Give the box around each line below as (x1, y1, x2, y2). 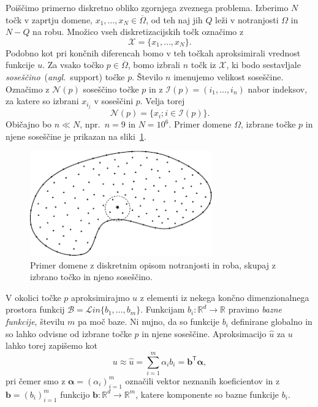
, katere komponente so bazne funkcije (135, 387, 279, 400)
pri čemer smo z (6, 374, 66, 387)
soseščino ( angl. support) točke (6, 70, 125, 83)
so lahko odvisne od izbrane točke (6, 327, 132, 340)
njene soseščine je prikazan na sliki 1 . (6, 129, 146, 142)
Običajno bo (6, 118, 52, 131)
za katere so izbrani (6, 94, 79, 107)
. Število (132, 70, 163, 83)
